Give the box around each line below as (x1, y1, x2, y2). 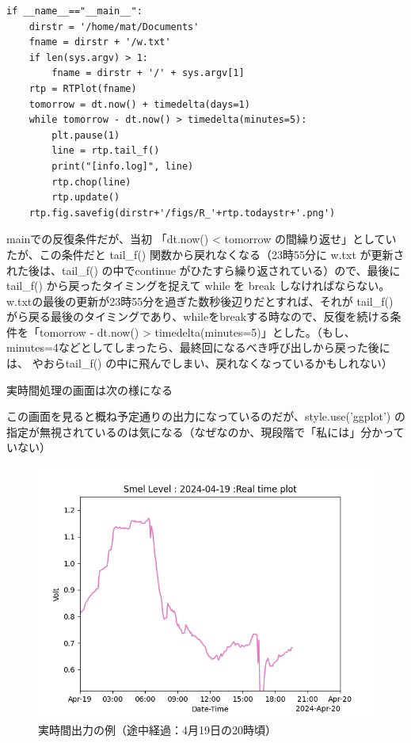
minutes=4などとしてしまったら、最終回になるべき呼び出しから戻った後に (6, 339, 390, 356)
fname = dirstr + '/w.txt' (29, 36, 171, 48)
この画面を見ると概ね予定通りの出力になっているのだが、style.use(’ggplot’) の (6, 408, 405, 425)
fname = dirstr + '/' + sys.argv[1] (51, 67, 245, 79)
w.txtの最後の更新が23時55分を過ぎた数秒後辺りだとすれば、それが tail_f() (6, 292, 394, 309)
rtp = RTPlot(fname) (29, 82, 137, 94)
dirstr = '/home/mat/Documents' (29, 21, 200, 32)
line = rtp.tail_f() (51, 145, 160, 157)
